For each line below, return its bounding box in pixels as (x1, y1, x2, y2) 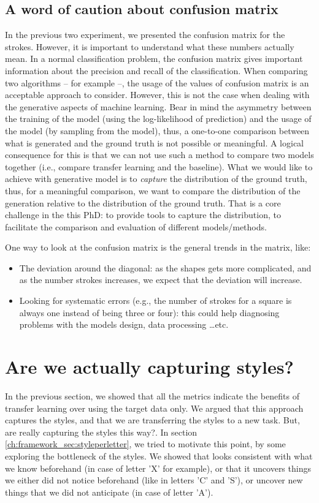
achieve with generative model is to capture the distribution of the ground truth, (5, 172, 307, 185)
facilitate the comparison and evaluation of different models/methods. (5, 220, 267, 233)
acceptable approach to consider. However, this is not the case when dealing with (5, 88, 310, 101)
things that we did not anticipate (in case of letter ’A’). (5, 485, 213, 498)
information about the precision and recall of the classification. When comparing (5, 64, 308, 77)
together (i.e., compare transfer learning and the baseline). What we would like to (5, 160, 313, 173)
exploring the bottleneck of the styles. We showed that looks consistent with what (5, 449, 313, 462)
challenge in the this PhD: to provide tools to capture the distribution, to (5, 208, 281, 221)
